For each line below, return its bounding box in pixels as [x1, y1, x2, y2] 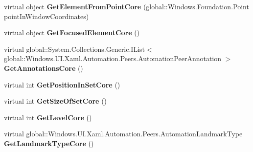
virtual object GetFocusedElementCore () [4, 27, 140, 38]
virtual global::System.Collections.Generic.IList [4, 43, 145, 54]
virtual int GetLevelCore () [4, 112, 92, 122]
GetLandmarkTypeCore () [4, 138, 94, 148]
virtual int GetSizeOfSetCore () [4, 96, 107, 106]
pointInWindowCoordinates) [4, 11, 89, 21]
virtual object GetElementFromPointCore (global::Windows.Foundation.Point [4, 1, 249, 11]
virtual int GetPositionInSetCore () [4, 79, 120, 89]
